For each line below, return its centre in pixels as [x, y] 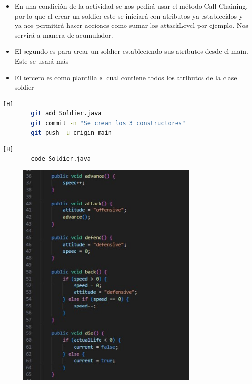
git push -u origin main [71, 133]
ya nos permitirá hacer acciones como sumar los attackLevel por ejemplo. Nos [131, 25]
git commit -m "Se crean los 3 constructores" [108, 123]
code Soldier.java [61, 159]
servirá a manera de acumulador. [64, 35]
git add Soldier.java [66, 114]
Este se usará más [41, 61]
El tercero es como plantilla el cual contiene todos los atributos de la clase [126, 77]
